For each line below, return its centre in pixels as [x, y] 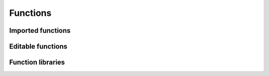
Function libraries [37, 62]
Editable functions [38, 46]
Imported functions [40, 31]
